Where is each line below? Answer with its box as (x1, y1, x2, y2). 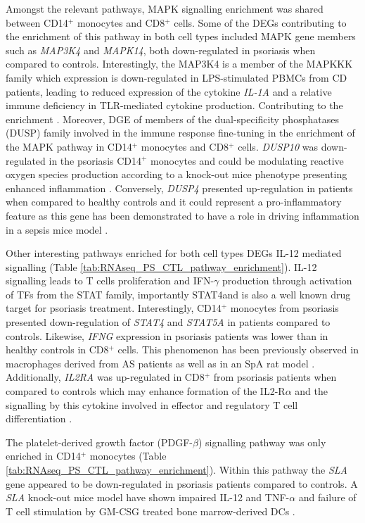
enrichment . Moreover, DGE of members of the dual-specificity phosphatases (6, 111, 339, 126)
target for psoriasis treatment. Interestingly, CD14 (6, 301, 222, 315)
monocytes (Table (89, 448, 167, 463)
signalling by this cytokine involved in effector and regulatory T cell (6, 397, 298, 412)
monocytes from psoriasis (230, 301, 339, 315)
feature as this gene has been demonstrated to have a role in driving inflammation (6, 208, 359, 222)
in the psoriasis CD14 (49, 153, 142, 168)
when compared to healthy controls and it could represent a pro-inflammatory (6, 194, 342, 209)
